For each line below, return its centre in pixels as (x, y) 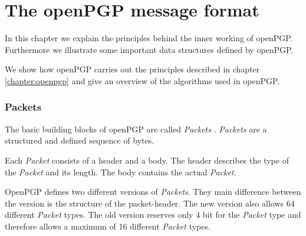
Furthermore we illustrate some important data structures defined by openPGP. (149, 49)
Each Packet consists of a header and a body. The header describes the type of (147, 160)
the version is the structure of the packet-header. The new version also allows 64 (150, 203)
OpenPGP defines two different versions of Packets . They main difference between (153, 192)
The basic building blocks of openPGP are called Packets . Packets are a (136, 129)
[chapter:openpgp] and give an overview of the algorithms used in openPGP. (142, 80)
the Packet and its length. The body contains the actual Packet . (121, 172)
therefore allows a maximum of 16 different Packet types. (108, 226)
